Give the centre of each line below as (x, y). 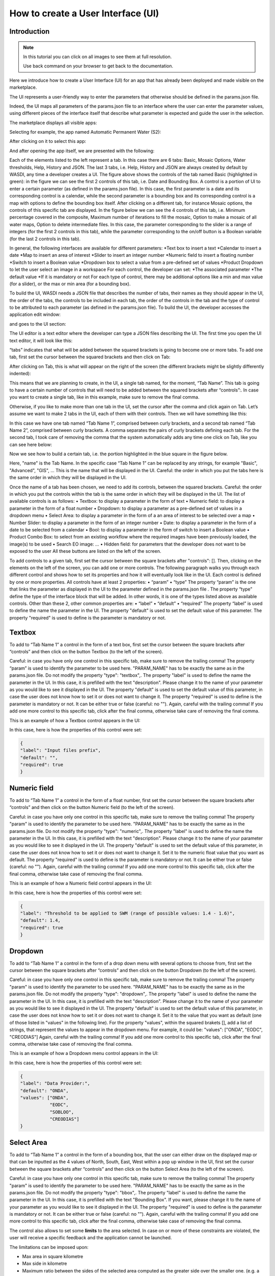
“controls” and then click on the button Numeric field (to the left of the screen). (92, 807)
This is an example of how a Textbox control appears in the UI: (75, 720)
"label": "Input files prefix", (61, 751)
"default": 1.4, (40, 921)
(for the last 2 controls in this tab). (45, 239)
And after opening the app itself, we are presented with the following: (82, 151)
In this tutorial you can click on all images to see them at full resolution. (98, 57)
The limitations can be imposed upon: (49, 1247)
